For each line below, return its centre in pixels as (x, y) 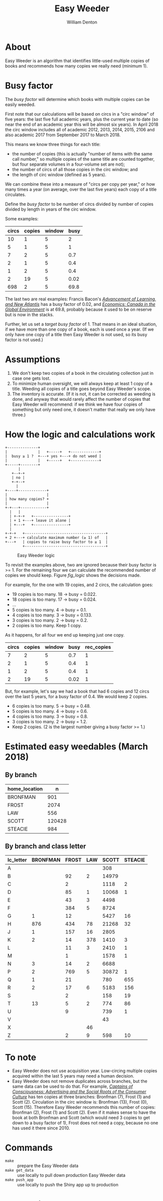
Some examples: (22, 219)
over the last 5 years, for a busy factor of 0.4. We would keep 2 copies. (76, 696)
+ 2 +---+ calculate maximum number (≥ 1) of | (57, 538)
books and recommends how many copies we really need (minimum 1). (76, 66)
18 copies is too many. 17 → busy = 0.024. (54, 599)
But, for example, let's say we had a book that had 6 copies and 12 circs (77, 691)
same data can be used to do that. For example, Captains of (72, 1086)
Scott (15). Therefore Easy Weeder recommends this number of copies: (84, 1107)
